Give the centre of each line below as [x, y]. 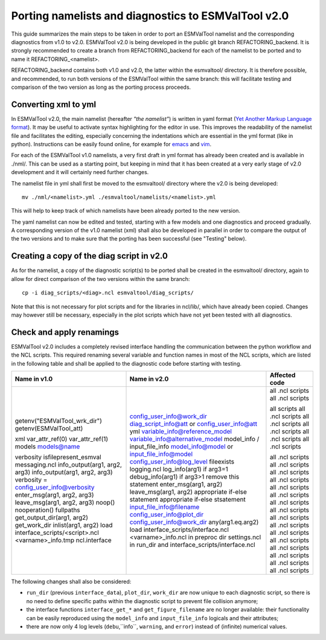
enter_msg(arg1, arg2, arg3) [54, 495]
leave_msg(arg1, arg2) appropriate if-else [188, 492]
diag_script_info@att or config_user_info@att [193, 424]
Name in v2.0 [149, 379]
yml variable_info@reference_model [181, 432]
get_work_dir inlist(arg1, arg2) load [64, 525]
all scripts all [287, 409]
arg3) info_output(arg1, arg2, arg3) [64, 473]
